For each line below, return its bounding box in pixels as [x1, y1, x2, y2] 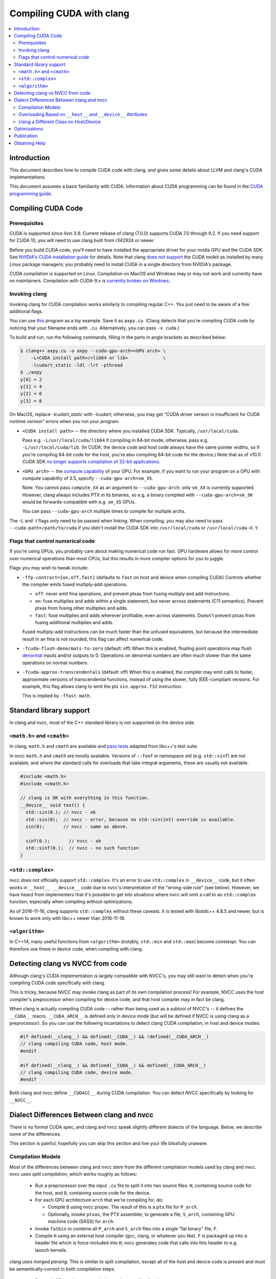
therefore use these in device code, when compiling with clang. [9, 945, 143, 952]
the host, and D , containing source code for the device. [35, 1189, 151, 1196]
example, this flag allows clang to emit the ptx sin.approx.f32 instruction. [22, 683, 182, 690]
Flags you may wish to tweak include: [9, 565, 89, 571]
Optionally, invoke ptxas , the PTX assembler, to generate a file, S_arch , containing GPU [48, 1211, 235, 1217]
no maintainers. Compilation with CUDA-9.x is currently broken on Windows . [9, 278, 171, 284]
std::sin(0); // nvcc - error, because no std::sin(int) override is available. [26, 817, 236, 822]
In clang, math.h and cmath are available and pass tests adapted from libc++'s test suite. [9, 743, 199, 749]
